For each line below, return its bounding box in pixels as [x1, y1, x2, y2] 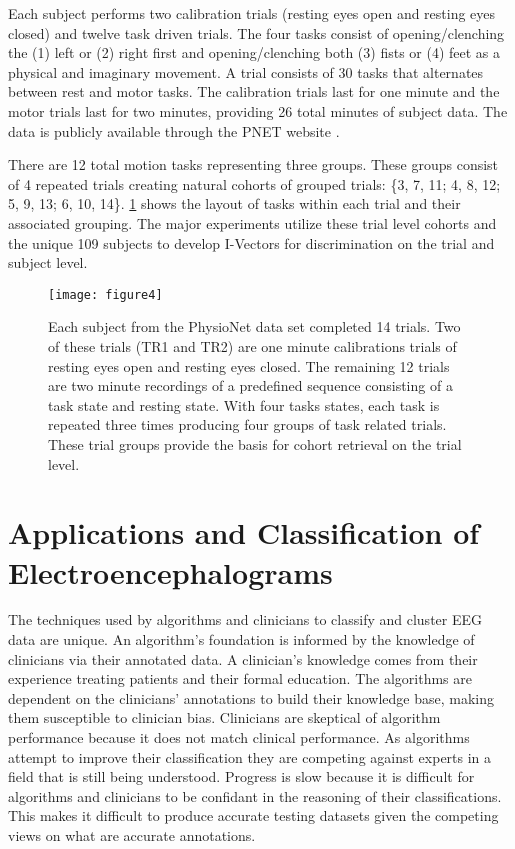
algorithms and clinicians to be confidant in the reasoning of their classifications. [8, 785, 502, 806]
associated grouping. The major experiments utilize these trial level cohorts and [8, 212, 497, 233]
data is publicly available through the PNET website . [8, 120, 340, 141]
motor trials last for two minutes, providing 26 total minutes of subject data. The [8, 100, 508, 121]
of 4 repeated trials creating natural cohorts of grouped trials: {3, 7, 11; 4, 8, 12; [8, 173, 501, 194]
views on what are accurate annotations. [8, 824, 256, 845]
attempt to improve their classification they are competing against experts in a [8, 746, 492, 767]
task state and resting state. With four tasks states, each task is [48, 394, 440, 415]
